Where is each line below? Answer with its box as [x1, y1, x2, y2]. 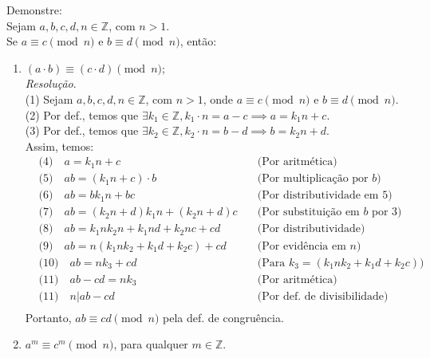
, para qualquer [113, 336, 188, 352]
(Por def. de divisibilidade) [257, 290, 389, 302]
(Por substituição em [257, 207, 360, 218]
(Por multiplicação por [257, 173, 369, 185]
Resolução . [25, 75, 77, 92]
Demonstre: [6, 2, 62, 18]
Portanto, [25, 309, 72, 325]
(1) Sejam [25, 90, 73, 107]
